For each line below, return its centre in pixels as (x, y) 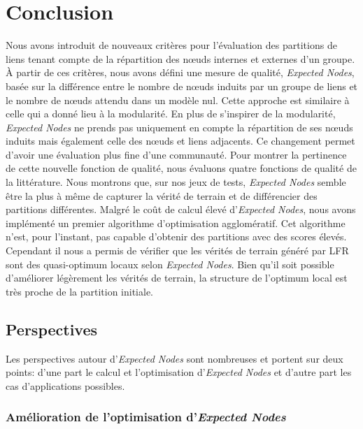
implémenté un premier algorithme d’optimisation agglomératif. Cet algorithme (176, 223)
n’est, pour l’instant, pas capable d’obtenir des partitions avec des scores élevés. (176, 237)
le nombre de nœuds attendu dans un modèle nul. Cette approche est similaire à (178, 100)
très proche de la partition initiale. (79, 291)
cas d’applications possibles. (65, 385)
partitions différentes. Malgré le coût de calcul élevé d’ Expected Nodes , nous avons (181, 209)
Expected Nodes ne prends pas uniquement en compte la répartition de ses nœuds (179, 127)
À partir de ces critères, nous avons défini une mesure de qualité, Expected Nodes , (180, 72)
